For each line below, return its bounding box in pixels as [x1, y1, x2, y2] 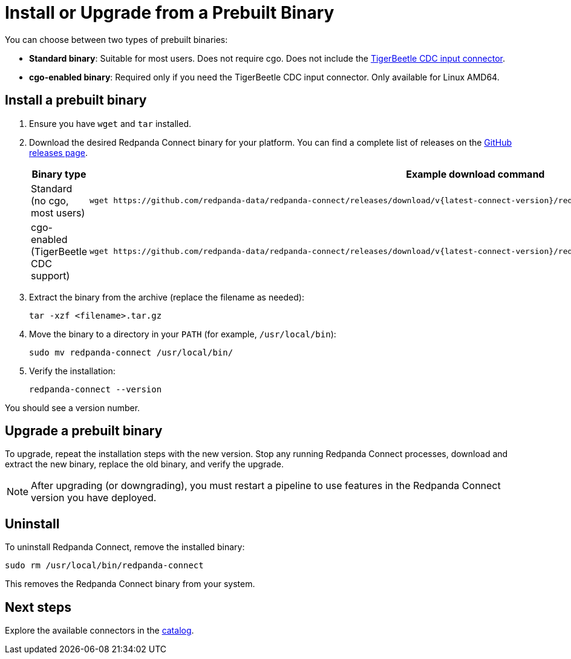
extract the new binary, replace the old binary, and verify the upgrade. [5, 459, 284, 470]
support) [31, 269, 70, 282]
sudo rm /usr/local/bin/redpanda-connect [5, 560, 204, 571]
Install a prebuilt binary [5, 93, 147, 108]
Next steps [5, 599, 71, 615]
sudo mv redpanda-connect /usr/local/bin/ [29, 347, 233, 357]
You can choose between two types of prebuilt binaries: [5, 34, 228, 45]
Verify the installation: [29, 365, 116, 376]
